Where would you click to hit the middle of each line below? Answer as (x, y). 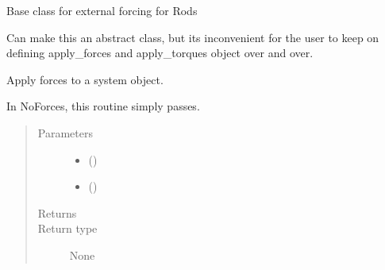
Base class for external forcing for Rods (102, 10)
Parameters (65, 132)
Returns (57, 212)
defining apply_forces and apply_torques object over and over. (160, 53)
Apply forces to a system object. (85, 79)
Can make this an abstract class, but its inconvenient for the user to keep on (193, 37)
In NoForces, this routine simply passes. (103, 106)
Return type (67, 228)
